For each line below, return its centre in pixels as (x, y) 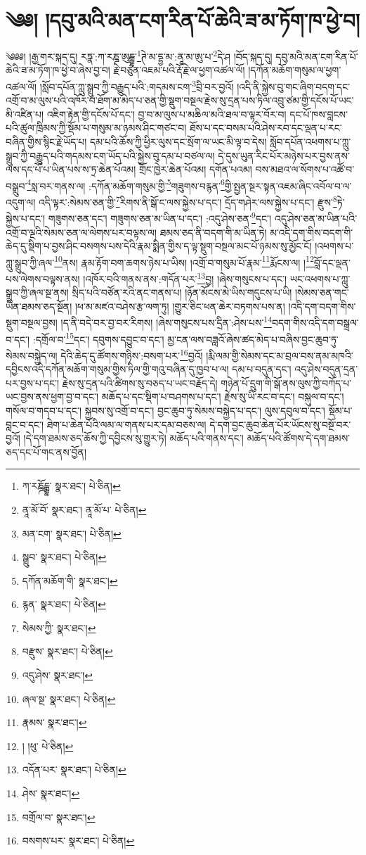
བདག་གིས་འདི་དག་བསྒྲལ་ (315, 323)
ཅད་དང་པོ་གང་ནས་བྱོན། (46, 451)
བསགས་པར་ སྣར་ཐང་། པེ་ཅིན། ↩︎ (78, 841)
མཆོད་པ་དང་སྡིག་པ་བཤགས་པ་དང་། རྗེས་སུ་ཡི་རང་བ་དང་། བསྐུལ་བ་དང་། (223, 397)
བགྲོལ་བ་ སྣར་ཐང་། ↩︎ (59, 817)
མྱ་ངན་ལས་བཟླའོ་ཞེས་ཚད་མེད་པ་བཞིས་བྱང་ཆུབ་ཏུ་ (253, 339)
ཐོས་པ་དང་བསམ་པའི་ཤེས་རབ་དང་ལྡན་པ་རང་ (266, 128)
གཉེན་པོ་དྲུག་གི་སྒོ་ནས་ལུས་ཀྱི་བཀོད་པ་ (286, 382)
